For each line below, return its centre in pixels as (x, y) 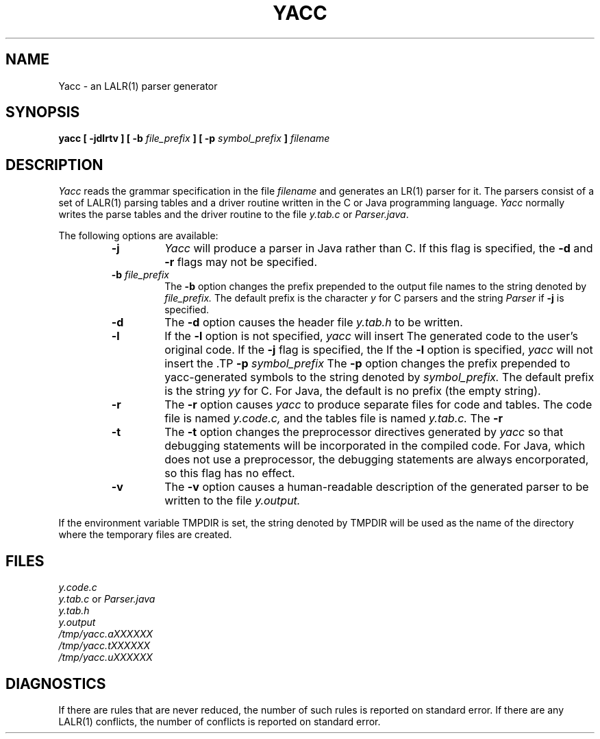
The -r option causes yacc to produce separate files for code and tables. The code (378, 405)
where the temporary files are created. (145, 535)
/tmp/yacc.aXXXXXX (106, 634)
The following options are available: (138, 236)
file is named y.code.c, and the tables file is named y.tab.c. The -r (334, 419)
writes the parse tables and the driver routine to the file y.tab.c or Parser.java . (234, 215)
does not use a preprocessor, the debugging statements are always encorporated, (377, 460)
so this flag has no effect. (230, 473)
